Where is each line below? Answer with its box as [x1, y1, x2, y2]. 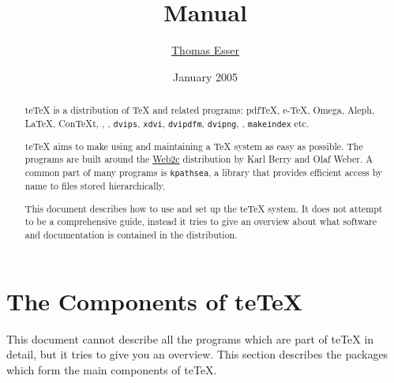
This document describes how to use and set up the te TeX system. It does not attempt [24, 201, 383, 215]
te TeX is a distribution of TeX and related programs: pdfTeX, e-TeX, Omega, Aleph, [24, 103, 375, 117]
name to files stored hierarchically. [24, 179, 166, 193]
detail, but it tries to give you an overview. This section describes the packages [6, 346, 388, 362]
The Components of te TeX [6, 284, 303, 317]
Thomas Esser [171, 42, 239, 58]
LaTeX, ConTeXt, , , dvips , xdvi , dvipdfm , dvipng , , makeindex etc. [24, 116, 310, 130]
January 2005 [173, 68, 238, 84]
